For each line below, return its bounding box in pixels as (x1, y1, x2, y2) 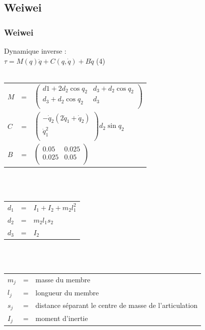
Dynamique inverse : (4, 46, 66, 56)
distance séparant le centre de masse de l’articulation (35, 300, 197, 310)
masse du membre (35, 274, 90, 285)
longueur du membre (35, 287, 99, 297)
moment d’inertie (35, 313, 88, 323)
